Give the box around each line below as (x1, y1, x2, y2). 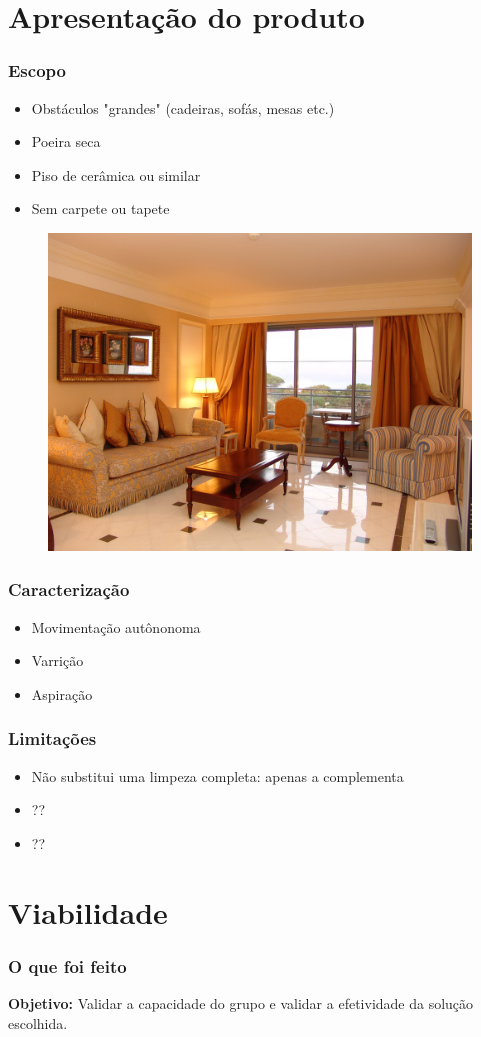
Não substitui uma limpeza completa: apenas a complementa (31, 765, 404, 786)
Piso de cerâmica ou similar (31, 164, 201, 185)
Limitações (8, 726, 97, 751)
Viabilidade (8, 891, 168, 932)
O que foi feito (8, 953, 127, 978)
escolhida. (8, 1012, 68, 1033)
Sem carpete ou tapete (31, 198, 170, 219)
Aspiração (31, 683, 93, 704)
